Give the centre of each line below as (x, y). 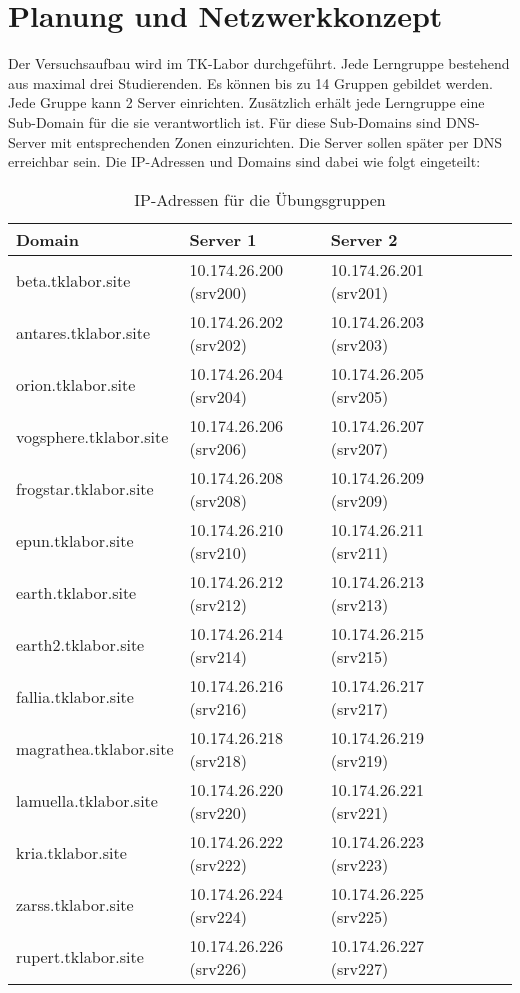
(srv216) (218, 708)
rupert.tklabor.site (80, 957)
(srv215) (359, 656)
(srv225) (359, 916)
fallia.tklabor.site (75, 697)
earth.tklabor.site (76, 593)
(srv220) (218, 812)
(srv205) (359, 396)
